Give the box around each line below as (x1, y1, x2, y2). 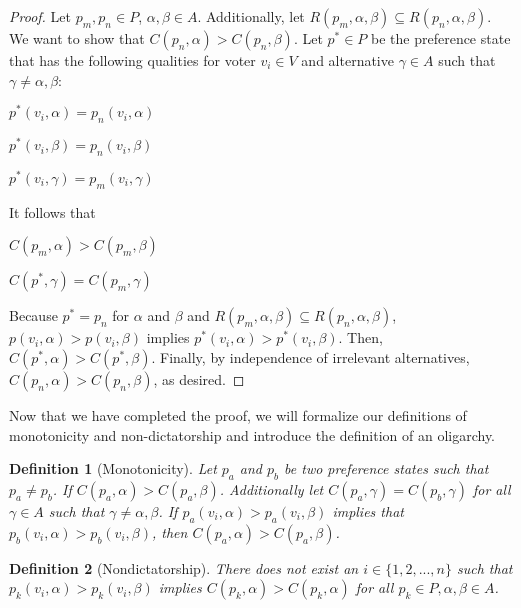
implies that (332, 500, 404, 521)
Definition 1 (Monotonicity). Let (9, 458, 217, 479)
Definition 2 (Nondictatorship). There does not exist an (9, 557, 359, 578)
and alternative (301, 50, 394, 70)
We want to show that (9, 28, 145, 48)
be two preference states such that (284, 458, 489, 479)
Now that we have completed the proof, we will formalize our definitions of (9, 405, 467, 425)
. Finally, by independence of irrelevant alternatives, (151, 347, 470, 367)
